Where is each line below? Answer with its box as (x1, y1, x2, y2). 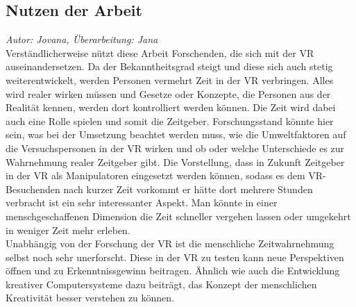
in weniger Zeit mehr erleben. (6, 222, 130, 237)
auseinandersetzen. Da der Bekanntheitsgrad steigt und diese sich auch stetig (6, 59, 333, 74)
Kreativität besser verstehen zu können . (6, 290, 175, 305)
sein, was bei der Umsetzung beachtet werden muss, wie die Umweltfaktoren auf (6, 127, 346, 142)
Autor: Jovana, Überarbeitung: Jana (6, 32, 158, 47)
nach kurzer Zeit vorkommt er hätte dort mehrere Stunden (63, 181, 313, 196)
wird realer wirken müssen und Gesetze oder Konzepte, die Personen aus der (6, 86, 331, 101)
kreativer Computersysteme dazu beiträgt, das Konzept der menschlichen (6, 276, 317, 291)
